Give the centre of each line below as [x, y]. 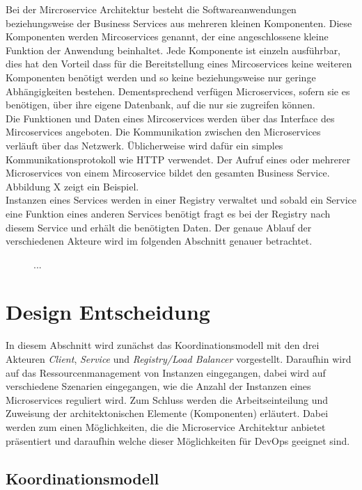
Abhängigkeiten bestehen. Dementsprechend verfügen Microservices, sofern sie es [178, 91]
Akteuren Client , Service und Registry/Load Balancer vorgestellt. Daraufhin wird [179, 359]
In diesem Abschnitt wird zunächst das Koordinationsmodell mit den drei [163, 345]
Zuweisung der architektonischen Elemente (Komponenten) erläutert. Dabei [167, 413]
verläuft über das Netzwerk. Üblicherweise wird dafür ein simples [144, 145]
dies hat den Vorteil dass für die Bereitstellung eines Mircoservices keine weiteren [179, 64]
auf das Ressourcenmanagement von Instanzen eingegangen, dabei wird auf [166, 372]
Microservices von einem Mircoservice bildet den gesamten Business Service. [168, 173]
